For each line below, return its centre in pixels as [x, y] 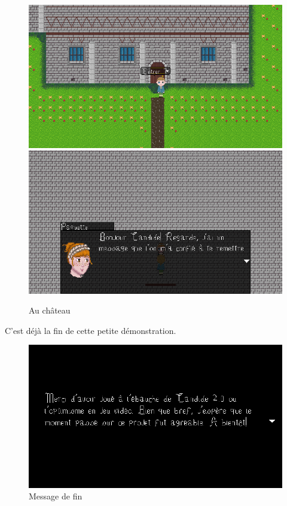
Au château [50, 310]
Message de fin [56, 496]
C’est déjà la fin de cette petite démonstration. [91, 330]
